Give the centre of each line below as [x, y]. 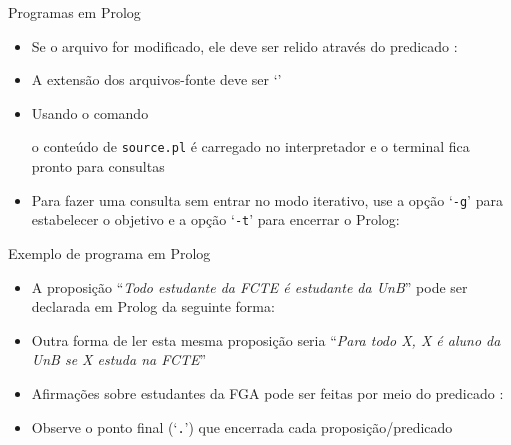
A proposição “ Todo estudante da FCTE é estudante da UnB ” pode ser [249, 286]
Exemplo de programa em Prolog [109, 252]
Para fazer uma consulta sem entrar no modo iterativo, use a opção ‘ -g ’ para [267, 199]
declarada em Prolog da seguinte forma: [153, 306]
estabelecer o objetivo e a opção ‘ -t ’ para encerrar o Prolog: [215, 219]
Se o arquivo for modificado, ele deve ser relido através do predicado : [244, 45]
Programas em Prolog [74, 12]
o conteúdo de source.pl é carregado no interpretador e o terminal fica [250, 146]
